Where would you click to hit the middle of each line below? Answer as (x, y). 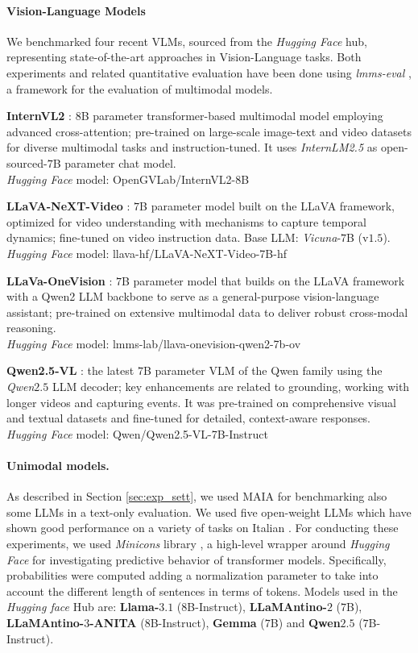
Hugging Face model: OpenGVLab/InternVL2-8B (128, 179)
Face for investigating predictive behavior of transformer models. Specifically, (197, 559)
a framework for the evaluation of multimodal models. (140, 88)
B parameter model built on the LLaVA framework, (267, 206)
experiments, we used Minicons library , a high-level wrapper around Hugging (198, 544)
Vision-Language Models (76, 10)
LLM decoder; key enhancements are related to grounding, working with (231, 387)
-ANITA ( (117, 622)
